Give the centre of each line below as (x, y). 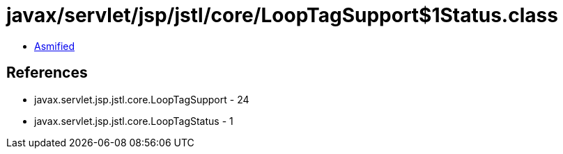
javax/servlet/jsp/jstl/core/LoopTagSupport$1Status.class (282, 15)
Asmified (55, 46)
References (47, 73)
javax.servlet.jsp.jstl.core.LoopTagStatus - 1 (134, 121)
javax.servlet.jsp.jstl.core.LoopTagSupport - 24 (142, 99)
